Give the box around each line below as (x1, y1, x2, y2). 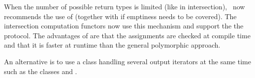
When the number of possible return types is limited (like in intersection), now (4, 1, 245, 11)
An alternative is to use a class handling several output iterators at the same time (4, 56, 251, 66)
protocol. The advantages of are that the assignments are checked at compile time (4, 30, 251, 40)
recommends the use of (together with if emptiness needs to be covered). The (4, 11, 237, 21)
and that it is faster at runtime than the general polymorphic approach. (4, 40, 221, 50)
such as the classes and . (4, 66, 77, 76)
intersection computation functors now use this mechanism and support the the (4, 21, 244, 31)
